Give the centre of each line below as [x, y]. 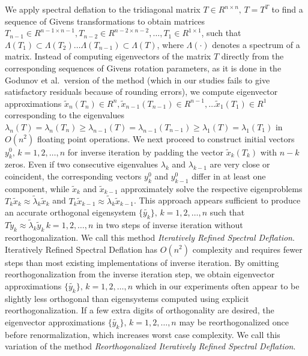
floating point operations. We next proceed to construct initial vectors [166, 138]
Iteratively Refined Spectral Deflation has [81, 249]
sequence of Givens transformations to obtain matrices [105, 21]
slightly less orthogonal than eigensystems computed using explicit [127, 298]
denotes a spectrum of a [256, 44]
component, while [37, 188]
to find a [287, 9]
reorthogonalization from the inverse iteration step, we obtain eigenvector [140, 274]
